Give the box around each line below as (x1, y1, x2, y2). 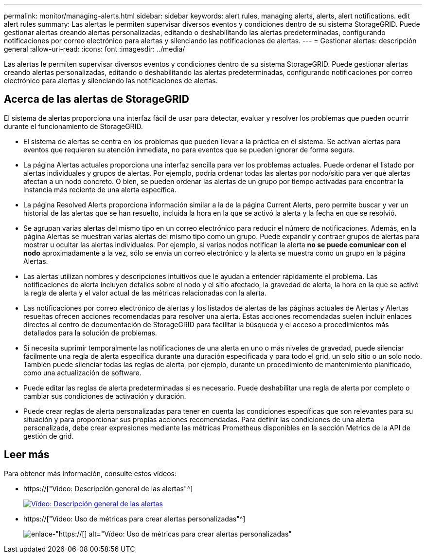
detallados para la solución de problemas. (23, 328, 157, 337)
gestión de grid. (23, 431, 74, 440)
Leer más (4, 448, 50, 461)
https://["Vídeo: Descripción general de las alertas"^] (23, 484, 193, 493)
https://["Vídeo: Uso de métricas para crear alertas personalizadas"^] (23, 514, 246, 523)
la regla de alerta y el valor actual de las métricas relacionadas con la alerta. (23, 288, 266, 297)
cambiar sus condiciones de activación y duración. (23, 391, 186, 400)
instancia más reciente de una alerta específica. (23, 185, 177, 194)
